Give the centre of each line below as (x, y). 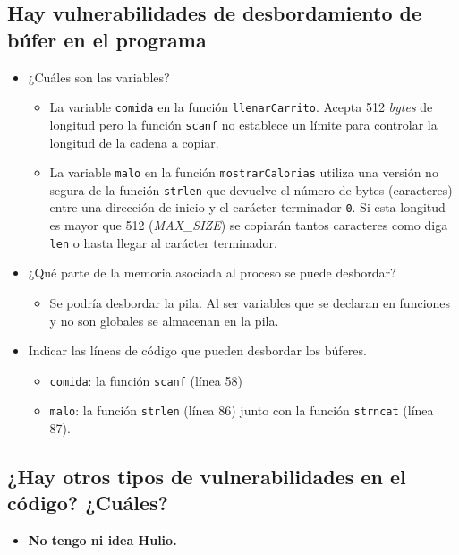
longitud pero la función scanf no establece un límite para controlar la (243, 124)
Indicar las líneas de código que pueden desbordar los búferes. (197, 350)
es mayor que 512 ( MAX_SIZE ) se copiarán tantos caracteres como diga (249, 225)
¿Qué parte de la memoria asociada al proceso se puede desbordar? (212, 273)
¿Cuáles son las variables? (99, 77)
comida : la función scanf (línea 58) (146, 380)
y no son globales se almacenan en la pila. (164, 320)
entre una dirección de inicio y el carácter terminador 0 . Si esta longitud (247, 207)
